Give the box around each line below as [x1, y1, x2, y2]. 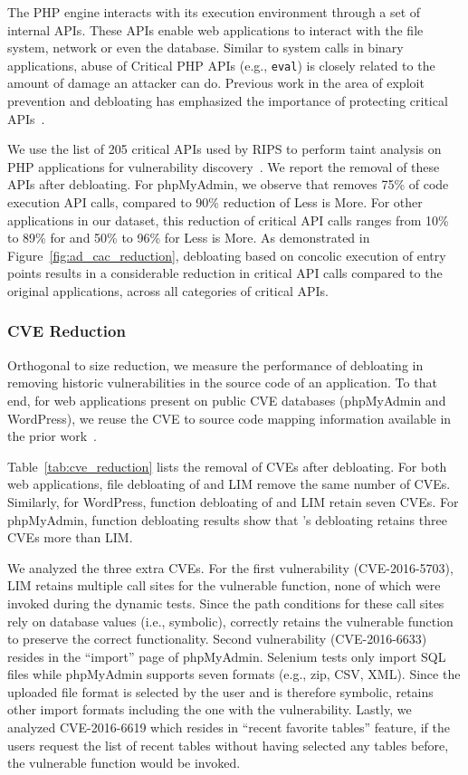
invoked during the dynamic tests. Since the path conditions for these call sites [7, 593, 444, 612]
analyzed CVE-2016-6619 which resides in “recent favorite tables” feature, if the [7, 718, 450, 737]
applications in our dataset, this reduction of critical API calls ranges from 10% [7, 210, 449, 229]
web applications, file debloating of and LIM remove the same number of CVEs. [7, 474, 451, 493]
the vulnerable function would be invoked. [7, 753, 241, 772]
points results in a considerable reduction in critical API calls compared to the [7, 263, 443, 282]
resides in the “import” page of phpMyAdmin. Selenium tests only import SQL [7, 646, 446, 665]
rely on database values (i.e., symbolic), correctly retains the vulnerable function [7, 611, 454, 630]
